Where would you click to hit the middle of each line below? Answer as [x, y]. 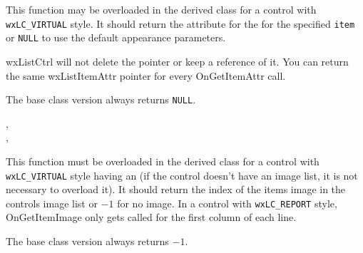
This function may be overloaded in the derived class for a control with [161, 9]
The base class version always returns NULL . [101, 99]
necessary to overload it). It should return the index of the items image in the [176, 189]
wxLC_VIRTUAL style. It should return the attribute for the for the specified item [180, 23]
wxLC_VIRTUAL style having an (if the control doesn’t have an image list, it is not [182, 175]
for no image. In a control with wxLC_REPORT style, [227, 203]
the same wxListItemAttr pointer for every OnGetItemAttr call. [146, 75]
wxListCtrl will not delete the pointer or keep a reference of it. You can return [177, 61]
